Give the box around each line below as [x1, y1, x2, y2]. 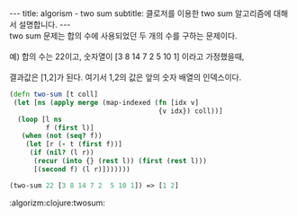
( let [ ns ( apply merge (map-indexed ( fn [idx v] [13, 98, 200, 107]
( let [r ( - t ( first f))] [25, 140, 123, 149]
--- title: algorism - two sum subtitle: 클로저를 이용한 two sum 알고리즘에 [9, 8, 272, 19]
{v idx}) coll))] [157, 106, 223, 116]
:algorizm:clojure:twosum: [9, 197, 106, 208]
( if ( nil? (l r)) [29, 148, 94, 158]
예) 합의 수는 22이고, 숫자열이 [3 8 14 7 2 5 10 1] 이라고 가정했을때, [9, 51, 245, 62]
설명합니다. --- [18, 20, 71, 30]
